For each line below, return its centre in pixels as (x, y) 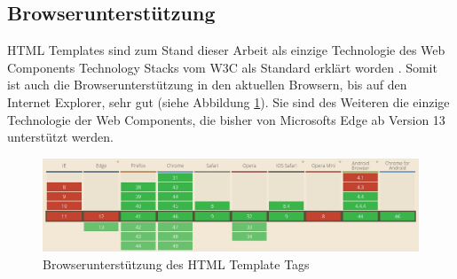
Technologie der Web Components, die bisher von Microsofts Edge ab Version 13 (226, 119)
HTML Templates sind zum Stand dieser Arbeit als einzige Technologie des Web (226, 50)
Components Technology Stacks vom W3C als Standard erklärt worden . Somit (222, 67)
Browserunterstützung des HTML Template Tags (176, 263)
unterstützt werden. (60, 137)
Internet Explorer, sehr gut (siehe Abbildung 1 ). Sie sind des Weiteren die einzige (228, 101)
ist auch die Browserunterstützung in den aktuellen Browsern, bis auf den (207, 85)
